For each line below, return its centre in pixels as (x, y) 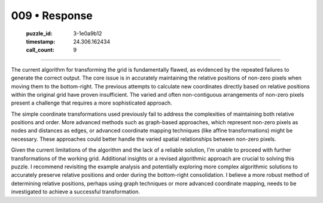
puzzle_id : (39, 33)
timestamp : (41, 41)
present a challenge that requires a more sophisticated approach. (92, 103)
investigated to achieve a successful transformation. (76, 192)
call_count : (40, 50)
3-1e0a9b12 (88, 33)
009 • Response (52, 16)
